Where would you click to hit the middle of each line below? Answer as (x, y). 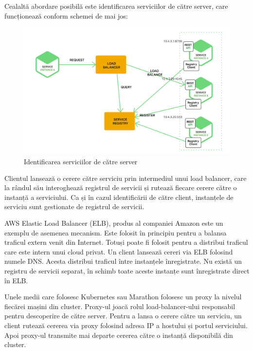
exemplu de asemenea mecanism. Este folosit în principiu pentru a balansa (116, 232)
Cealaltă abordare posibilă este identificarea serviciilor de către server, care (116, 6)
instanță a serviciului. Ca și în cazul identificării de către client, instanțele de (119, 197)
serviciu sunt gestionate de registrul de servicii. (74, 206)
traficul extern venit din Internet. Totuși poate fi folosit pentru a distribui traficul (126, 242)
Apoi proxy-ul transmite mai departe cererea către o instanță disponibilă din (119, 335)
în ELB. (16, 280)
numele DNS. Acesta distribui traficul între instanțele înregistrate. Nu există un (123, 261)
